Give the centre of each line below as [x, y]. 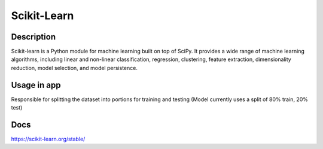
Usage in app [36, 85]
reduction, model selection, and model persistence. [74, 68]
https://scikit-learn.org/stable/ [48, 139]
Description [33, 37]
